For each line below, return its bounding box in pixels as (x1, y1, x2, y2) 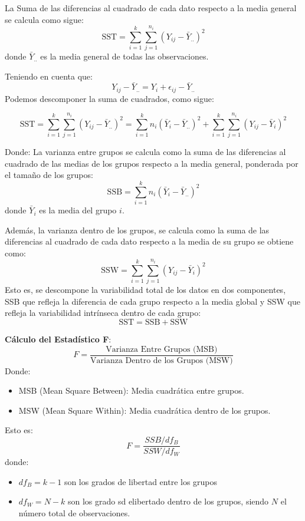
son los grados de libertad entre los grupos (64, 475, 218, 487)
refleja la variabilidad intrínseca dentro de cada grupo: (5, 306, 201, 319)
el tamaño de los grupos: (5, 169, 93, 181)
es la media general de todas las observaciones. (40, 50, 209, 62)
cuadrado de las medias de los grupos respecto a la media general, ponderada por (5, 157, 299, 169)
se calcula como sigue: (5, 13, 84, 25)
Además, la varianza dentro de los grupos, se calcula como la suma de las (5, 223, 270, 236)
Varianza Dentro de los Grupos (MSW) (90, 356, 233, 365)
